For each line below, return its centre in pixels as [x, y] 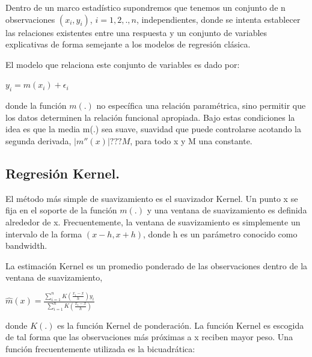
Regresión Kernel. [63, 173]
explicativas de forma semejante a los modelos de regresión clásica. [128, 44]
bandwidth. [26, 246]
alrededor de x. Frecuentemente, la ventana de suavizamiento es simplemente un [153, 221]
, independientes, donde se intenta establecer [218, 19]
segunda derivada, [38, 140]
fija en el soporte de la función [61, 210]
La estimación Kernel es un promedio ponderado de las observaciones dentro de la [157, 265]
